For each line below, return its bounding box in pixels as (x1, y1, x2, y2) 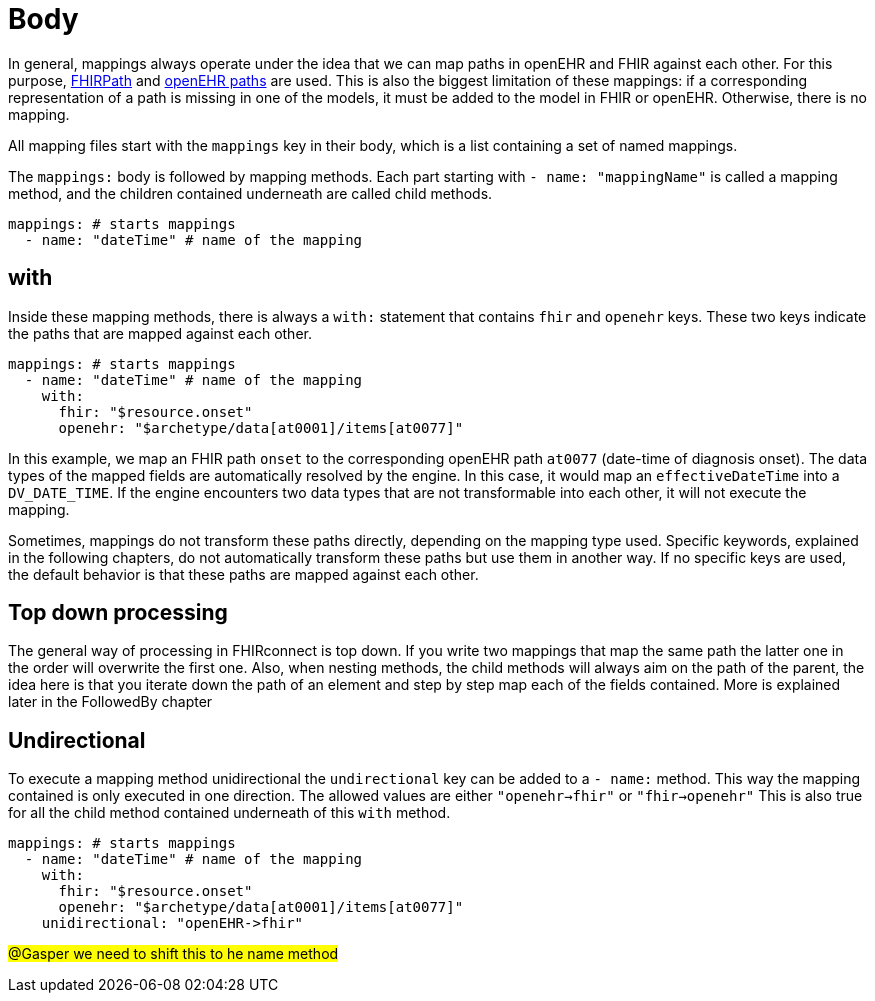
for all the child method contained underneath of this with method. (8, 804, 451, 822)
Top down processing (8, 600, 228, 626)
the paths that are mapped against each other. (8, 324, 312, 342)
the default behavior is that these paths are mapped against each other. (8, 565, 479, 583)
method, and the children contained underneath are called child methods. (8, 184, 493, 202)
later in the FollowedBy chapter (8, 693, 213, 711)
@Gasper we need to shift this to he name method (8, 945, 339, 963)
